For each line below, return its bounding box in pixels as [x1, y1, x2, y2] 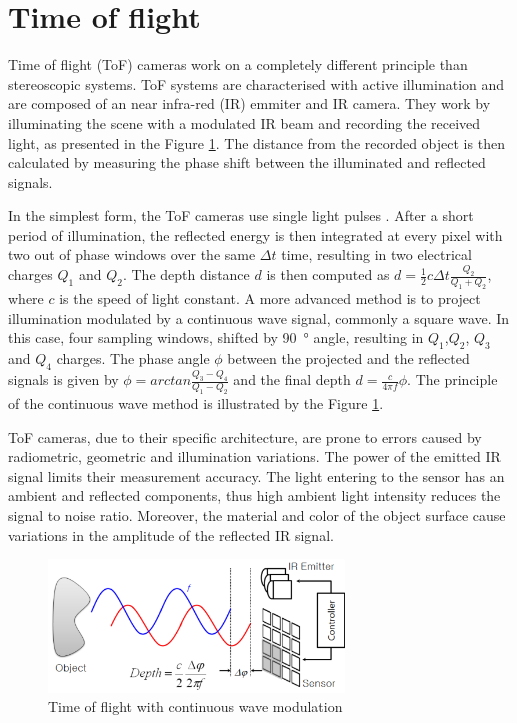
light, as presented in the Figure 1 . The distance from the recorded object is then [8, 132, 505, 153]
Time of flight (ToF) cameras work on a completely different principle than [8, 54, 468, 75]
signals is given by [8, 369, 119, 390]
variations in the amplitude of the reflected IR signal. [8, 524, 334, 545]
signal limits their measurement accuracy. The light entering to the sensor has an [8, 465, 505, 486]
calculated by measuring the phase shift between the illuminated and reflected [8, 152, 486, 173]
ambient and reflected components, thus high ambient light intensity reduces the [8, 485, 501, 506]
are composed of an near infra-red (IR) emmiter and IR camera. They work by [8, 93, 491, 114]
